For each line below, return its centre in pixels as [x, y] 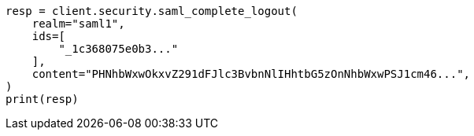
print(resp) [42, 99]
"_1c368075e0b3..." [119, 49]
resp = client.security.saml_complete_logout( [152, 11]
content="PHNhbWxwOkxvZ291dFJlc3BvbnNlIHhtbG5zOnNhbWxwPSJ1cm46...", [251, 74]
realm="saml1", [78, 24]
